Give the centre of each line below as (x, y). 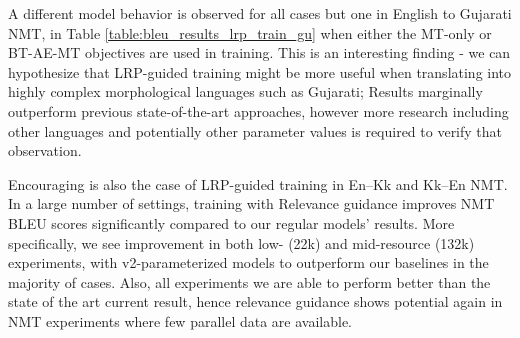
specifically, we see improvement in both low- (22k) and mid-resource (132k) (241, 242)
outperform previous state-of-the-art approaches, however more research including (258, 110)
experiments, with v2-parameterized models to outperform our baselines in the (248, 262)
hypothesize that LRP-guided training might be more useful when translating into (260, 71)
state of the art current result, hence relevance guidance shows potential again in (255, 301)
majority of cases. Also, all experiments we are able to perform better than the (249, 281)
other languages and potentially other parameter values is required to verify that (255, 130)
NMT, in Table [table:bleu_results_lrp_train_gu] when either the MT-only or (250, 32)
